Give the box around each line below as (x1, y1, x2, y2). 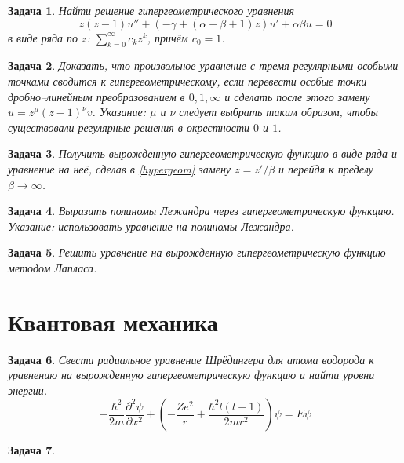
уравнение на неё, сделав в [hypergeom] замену (8, 160, 231, 177)
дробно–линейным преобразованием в (8, 88, 185, 104)
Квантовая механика (8, 305, 218, 337)
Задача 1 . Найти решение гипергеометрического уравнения (8, 2, 295, 18)
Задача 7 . (8, 442, 56, 458)
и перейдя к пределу (278, 160, 373, 177)
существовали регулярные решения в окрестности (8, 118, 250, 135)
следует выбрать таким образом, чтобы (179, 104, 379, 120)
